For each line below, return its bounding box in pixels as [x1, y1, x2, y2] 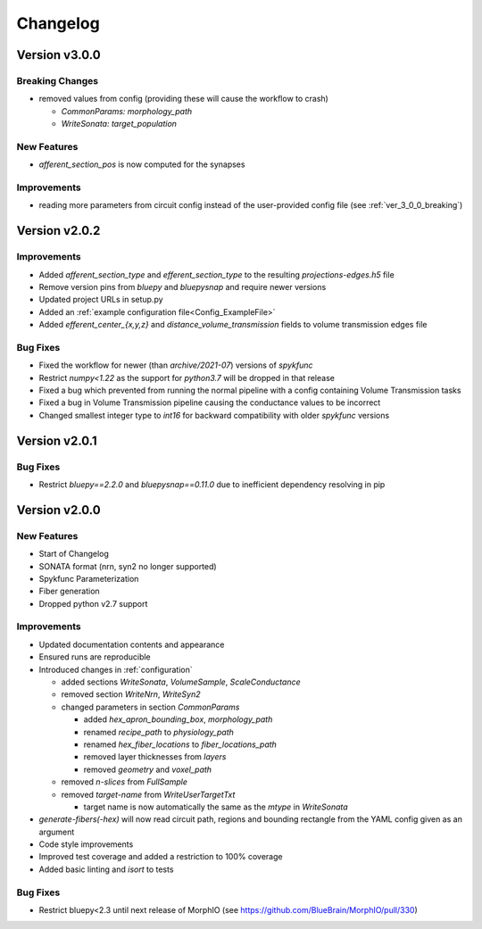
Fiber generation [38, 585, 100, 597]
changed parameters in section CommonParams [61, 701, 240, 712]
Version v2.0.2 [16, 223, 101, 238]
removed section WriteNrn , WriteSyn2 [61, 689, 201, 700]
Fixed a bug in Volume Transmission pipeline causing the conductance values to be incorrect [38, 397, 381, 408]
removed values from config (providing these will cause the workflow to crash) [38, 94, 329, 104]
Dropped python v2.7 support [38, 598, 148, 609]
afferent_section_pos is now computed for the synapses [38, 159, 245, 170]
